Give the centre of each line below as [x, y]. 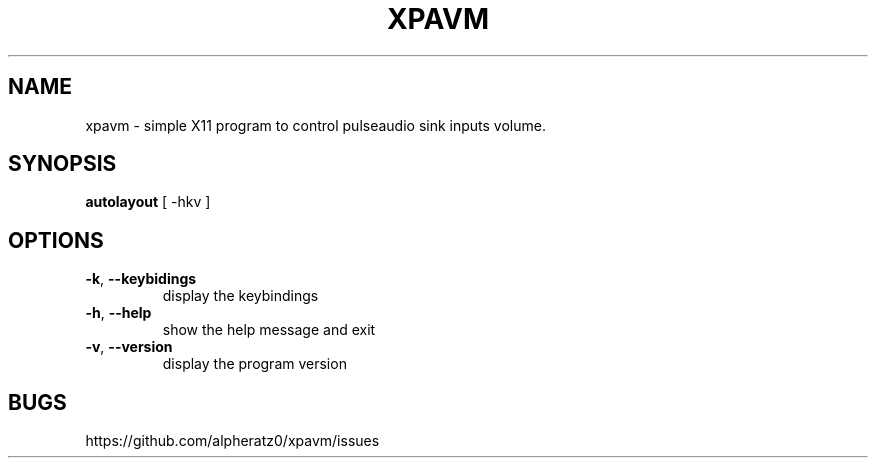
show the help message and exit [269, 330]
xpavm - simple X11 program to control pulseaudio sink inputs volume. [315, 125]
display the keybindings [240, 296]
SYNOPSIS [62, 164]
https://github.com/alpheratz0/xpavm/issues [232, 441]
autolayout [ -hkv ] [148, 202]
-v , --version [129, 347]
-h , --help [118, 313]
